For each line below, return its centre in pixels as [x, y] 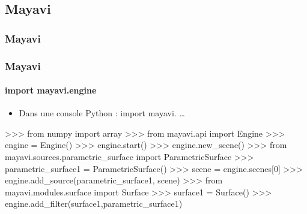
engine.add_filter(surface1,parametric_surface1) [94, 204]
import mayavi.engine [51, 90]
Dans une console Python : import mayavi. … [102, 113]
